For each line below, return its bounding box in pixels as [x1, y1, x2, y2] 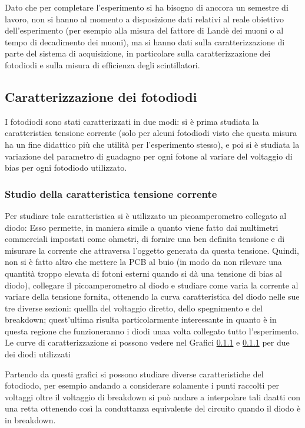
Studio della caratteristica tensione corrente [5, 186, 217, 201]
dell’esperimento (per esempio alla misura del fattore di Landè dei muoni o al [5, 24, 284, 37]
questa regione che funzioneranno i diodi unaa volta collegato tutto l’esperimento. [5, 324, 299, 337]
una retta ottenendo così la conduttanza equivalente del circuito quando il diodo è [5, 402, 301, 414]
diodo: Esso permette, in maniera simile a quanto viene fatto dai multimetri [5, 221, 279, 233]
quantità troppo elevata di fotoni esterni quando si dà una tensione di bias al [5, 267, 282, 279]
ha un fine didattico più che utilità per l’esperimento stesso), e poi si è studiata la [5, 138, 300, 150]
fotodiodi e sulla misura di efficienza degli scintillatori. [5, 58, 200, 71]
